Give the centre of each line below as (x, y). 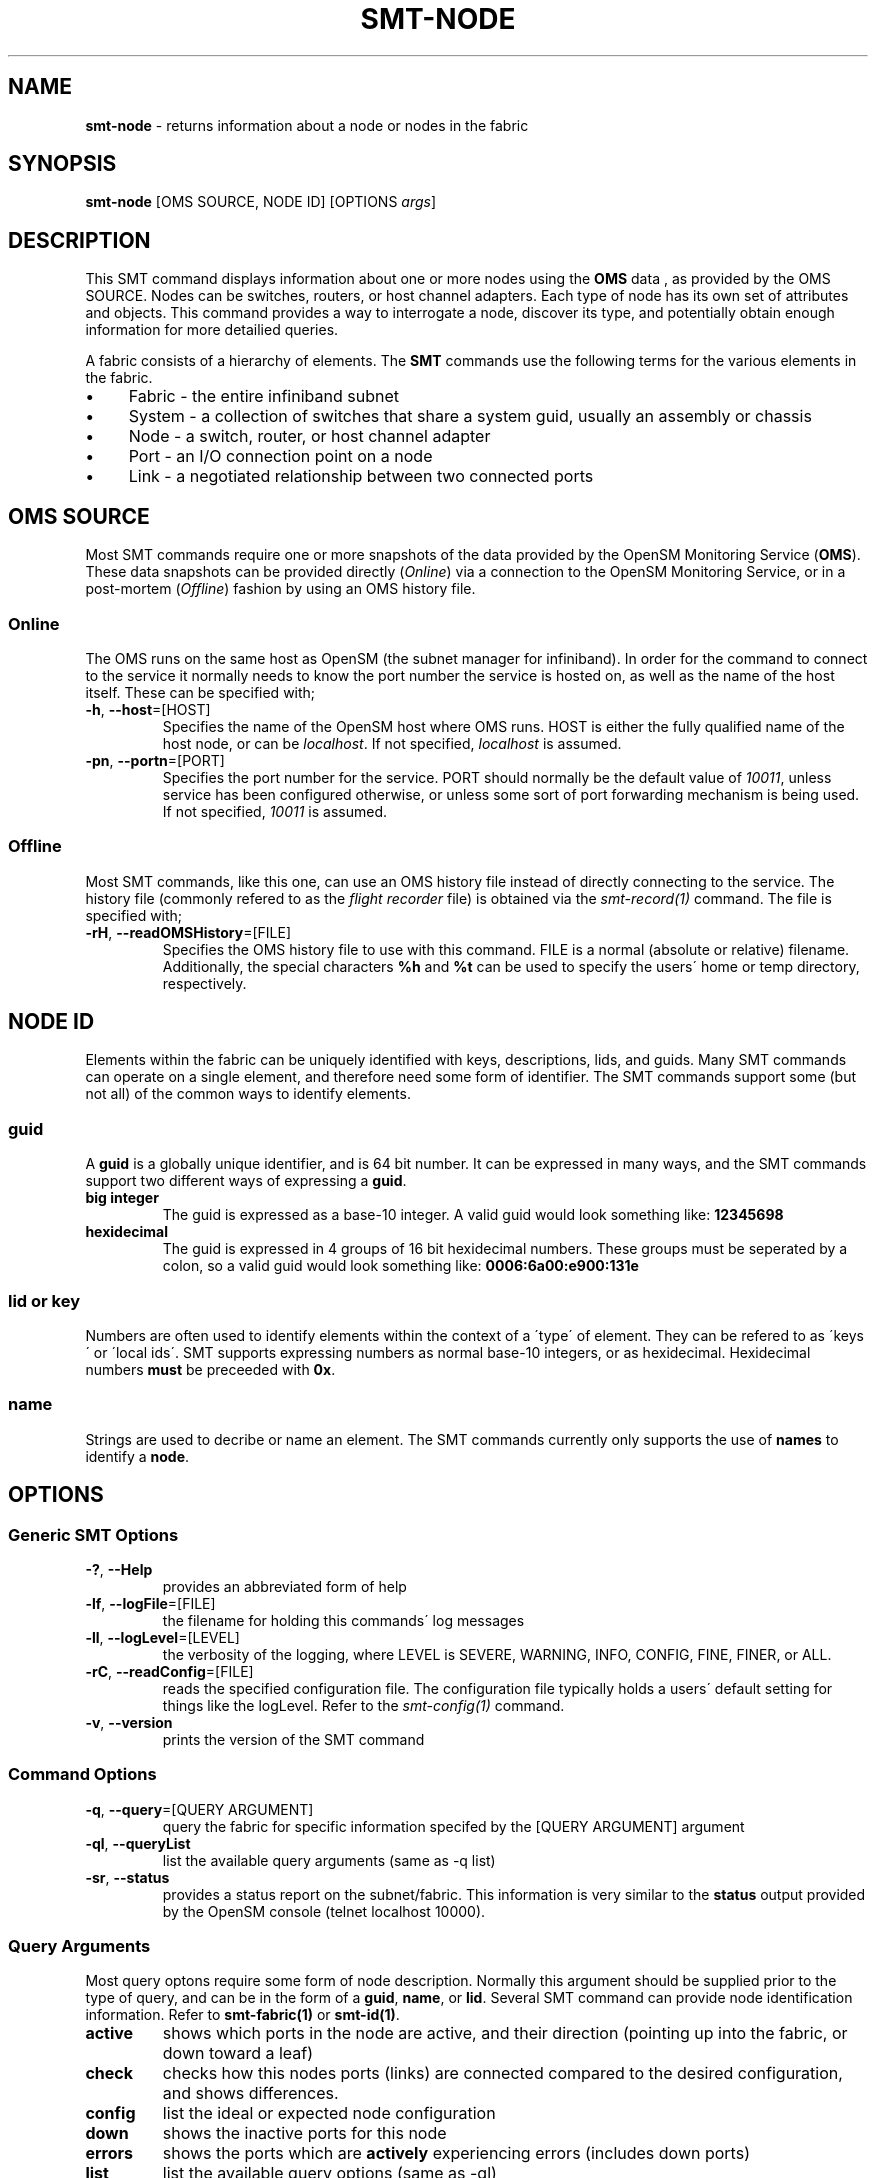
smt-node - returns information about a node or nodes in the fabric (307, 125)
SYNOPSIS (62, 164)
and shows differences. (250, 2093)
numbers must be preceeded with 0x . (210, 1369)
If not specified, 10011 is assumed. (275, 811)
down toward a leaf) (238, 2053)
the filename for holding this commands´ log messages (343, 1620)
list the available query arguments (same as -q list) (329, 1860)
